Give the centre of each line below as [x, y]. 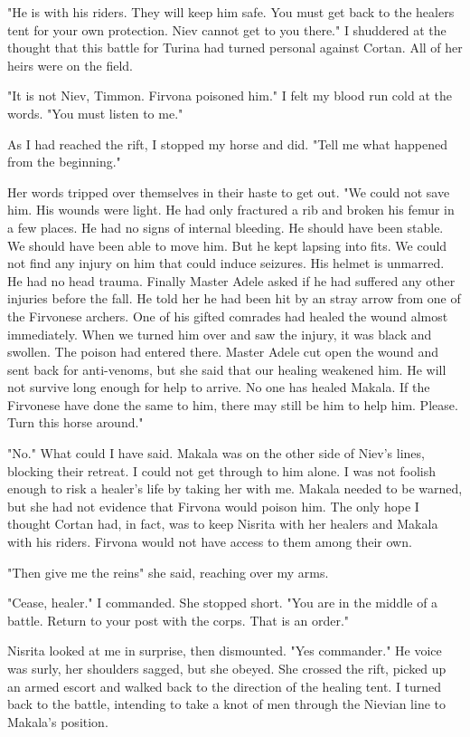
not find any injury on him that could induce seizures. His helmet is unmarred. [226, 263]
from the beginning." [64, 162]
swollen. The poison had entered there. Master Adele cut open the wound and [223, 352]
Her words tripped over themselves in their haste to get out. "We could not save [229, 191]
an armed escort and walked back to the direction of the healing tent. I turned [225, 686]
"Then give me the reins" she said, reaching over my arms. [168, 572]
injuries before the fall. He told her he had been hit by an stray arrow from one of [234, 298]
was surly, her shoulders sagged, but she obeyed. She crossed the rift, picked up [227, 668]
